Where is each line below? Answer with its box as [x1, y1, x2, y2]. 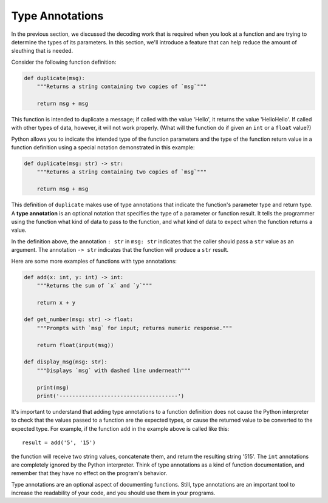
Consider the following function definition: [11, 58, 117, 66]
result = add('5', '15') [22, 439, 96, 446]
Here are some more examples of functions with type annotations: [11, 257, 177, 265]
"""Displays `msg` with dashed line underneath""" [36, 367, 191, 374]
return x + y [36, 299, 76, 306]
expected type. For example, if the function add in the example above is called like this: [11, 425, 230, 432]
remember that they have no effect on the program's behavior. [11, 470, 167, 477]
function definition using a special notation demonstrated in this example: [11, 144, 195, 151]
